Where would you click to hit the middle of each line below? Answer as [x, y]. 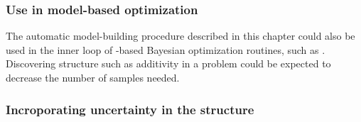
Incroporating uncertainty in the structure [130, 109]
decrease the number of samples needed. [93, 77]
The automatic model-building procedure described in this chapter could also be [180, 36]
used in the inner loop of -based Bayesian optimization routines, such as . [166, 49]
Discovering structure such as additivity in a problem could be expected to [168, 63]
